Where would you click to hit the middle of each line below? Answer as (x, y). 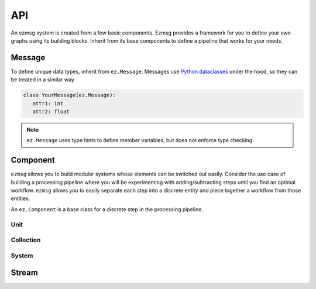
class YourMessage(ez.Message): (70, 95)
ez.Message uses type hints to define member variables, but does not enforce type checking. (140, 140)
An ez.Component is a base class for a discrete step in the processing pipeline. (107, 209)
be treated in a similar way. (43, 80)
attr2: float (51, 111)
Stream (24, 273)
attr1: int (48, 103)
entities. (20, 198)
